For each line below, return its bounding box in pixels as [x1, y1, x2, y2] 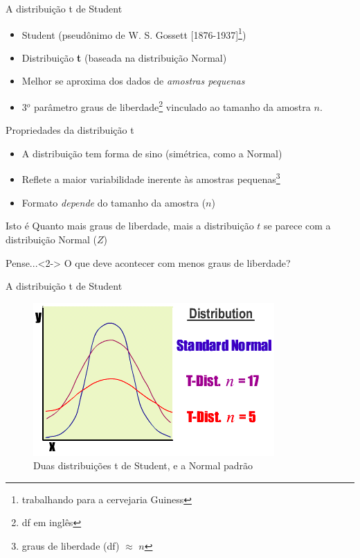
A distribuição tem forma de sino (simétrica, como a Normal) [21, 146, 282, 160]
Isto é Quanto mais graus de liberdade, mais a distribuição [6, 218, 254, 233]
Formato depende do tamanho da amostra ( [21, 195, 206, 209]
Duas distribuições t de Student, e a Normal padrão [33, 458, 253, 473]
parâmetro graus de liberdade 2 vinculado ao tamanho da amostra [34, 98, 311, 114]
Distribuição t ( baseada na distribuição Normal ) [21, 50, 227, 64]
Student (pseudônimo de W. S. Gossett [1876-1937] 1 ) [21, 25, 246, 42]
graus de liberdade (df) [21, 539, 120, 553]
